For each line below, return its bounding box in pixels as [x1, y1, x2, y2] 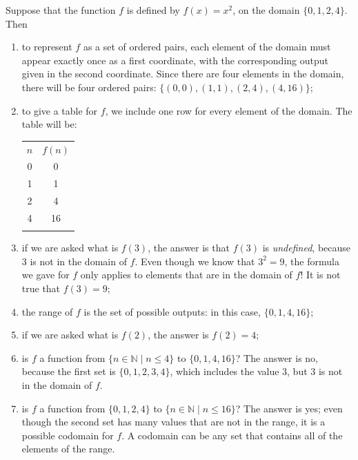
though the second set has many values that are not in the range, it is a [21, 414, 326, 429]
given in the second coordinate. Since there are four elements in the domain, [21, 66, 344, 81]
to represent [21, 39, 72, 54]
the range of [21, 304, 73, 318]
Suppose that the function [6, 3, 116, 17]
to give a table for [21, 103, 98, 117]
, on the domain [232, 3, 300, 17]
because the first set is [21, 364, 116, 378]
